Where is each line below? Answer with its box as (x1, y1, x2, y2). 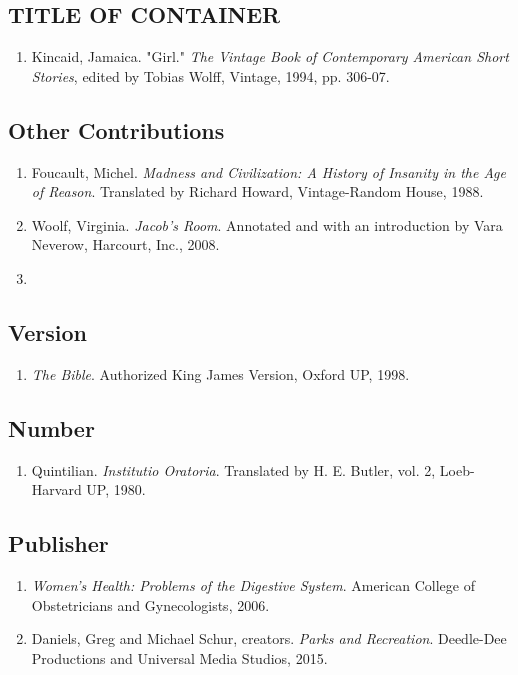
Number (8, 412, 95, 443)
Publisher (8, 528, 109, 559)
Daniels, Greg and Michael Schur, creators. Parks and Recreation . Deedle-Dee (31, 628, 507, 649)
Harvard (31, 479, 82, 500)
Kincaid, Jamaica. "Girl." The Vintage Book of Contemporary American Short (31, 46, 509, 67)
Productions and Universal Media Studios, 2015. (31, 647, 328, 668)
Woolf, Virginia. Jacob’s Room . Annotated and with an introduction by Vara (31, 214, 503, 235)
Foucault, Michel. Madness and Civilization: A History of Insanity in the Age (31, 161, 506, 182)
